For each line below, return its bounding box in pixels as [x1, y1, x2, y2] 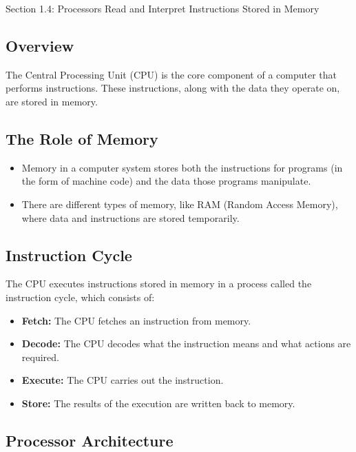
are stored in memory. [6, 94, 98, 108]
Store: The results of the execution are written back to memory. [21, 395, 295, 410]
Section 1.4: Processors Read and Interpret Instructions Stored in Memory [6, 1, 320, 15]
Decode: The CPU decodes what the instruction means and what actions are [21, 336, 351, 351]
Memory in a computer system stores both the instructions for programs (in [21, 160, 343, 174]
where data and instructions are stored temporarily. [21, 210, 240, 225]
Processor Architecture [6, 429, 174, 451]
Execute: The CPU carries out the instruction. [21, 373, 224, 387]
